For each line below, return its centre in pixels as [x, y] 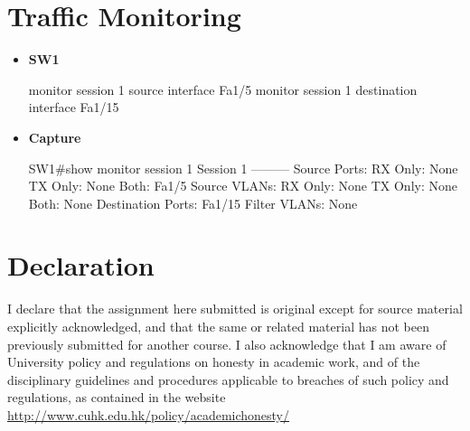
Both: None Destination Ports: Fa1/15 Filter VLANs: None [193, 203]
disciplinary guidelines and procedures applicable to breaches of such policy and [228, 379]
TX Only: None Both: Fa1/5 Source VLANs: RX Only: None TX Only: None [243, 186]
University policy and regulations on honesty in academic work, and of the [214, 362]
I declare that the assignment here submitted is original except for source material [235, 309]
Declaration [81, 265]
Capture [55, 137]
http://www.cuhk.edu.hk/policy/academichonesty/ [149, 414]
